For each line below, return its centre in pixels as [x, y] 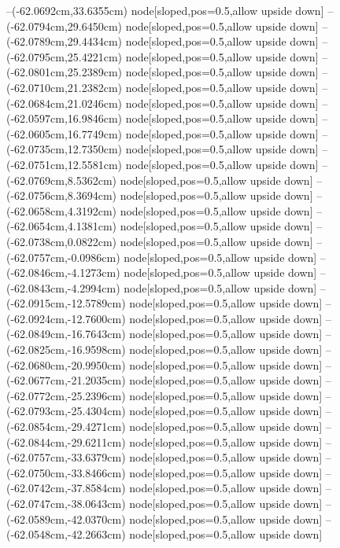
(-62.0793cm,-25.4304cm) [66, 411]
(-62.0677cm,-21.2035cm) [66, 380]
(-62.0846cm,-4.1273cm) [63, 272]
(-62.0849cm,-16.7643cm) [66, 334]
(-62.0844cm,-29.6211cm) [66, 441]
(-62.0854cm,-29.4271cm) [66, 427]
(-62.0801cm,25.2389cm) [64, 72]
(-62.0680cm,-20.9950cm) [66, 364]
